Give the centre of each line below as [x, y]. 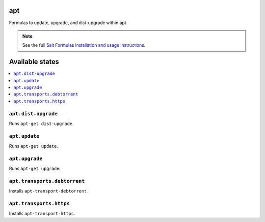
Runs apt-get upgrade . [35, 169]
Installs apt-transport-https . [42, 214]
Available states [34, 62]
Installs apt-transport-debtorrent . [49, 191]
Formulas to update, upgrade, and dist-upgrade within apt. [68, 23]
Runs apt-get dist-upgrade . [41, 124]
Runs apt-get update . [34, 146]
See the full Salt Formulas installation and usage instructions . [84, 45]
